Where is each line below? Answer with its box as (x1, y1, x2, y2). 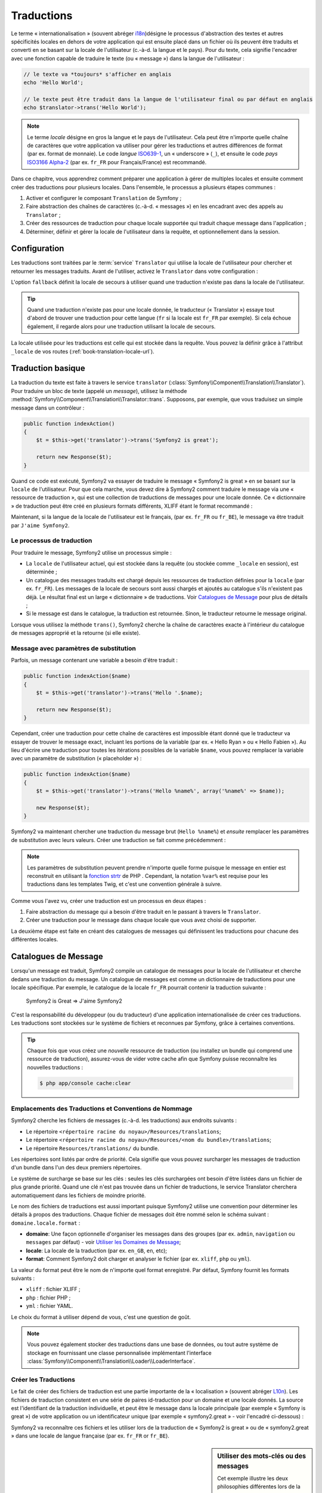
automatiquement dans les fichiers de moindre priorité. (11, 1191, 146, 1199)
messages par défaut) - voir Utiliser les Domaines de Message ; (26, 1239, 181, 1246)
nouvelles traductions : (27, 1064, 83, 1071)
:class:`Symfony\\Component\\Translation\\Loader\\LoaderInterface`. (27, 1357, 196, 1365)
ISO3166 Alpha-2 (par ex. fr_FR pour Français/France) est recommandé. (27, 158, 207, 165)
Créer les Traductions (11, 1375, 76, 1384)
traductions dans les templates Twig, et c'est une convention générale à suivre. (27, 881, 222, 888)
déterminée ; (26, 568, 58, 576)
